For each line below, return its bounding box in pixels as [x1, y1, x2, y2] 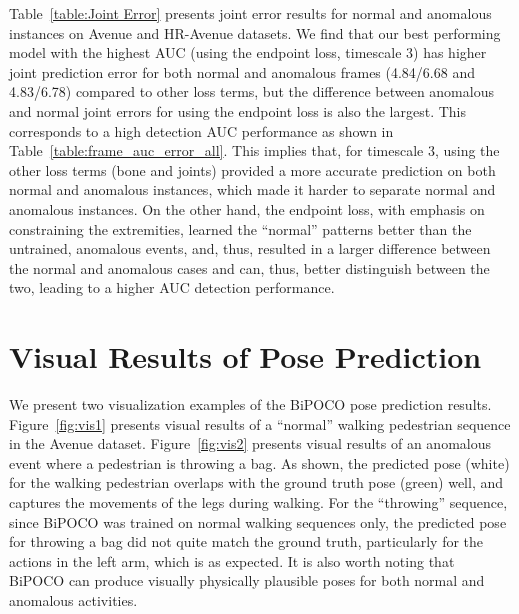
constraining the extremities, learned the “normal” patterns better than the [9, 218, 472, 239]
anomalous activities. [9, 589, 138, 610]
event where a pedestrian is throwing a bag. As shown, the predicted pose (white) [9, 452, 510, 473]
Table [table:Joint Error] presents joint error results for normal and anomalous [9, 3, 492, 23]
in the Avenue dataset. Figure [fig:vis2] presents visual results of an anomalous [9, 433, 492, 454]
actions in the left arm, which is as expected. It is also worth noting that [9, 550, 455, 571]
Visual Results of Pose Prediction [9, 336, 482, 377]
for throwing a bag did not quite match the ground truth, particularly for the [9, 531, 484, 552]
